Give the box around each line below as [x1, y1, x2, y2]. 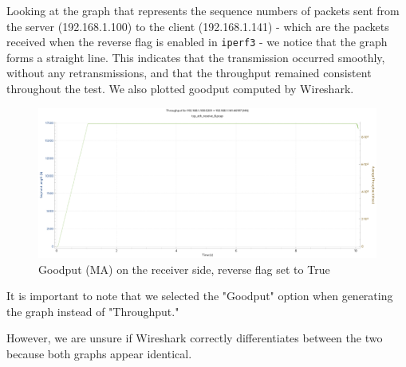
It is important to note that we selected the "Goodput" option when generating [6, 287, 393, 304]
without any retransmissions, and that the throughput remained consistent [6, 64, 372, 81]
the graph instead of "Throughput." [6, 303, 179, 319]
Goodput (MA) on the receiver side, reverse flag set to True [38, 260, 330, 277]
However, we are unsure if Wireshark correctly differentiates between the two [6, 330, 383, 346]
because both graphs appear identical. [6, 345, 192, 361]
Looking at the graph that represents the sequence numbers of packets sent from [6, 2, 400, 18]
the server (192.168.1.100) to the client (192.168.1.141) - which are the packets [6, 18, 389, 34]
